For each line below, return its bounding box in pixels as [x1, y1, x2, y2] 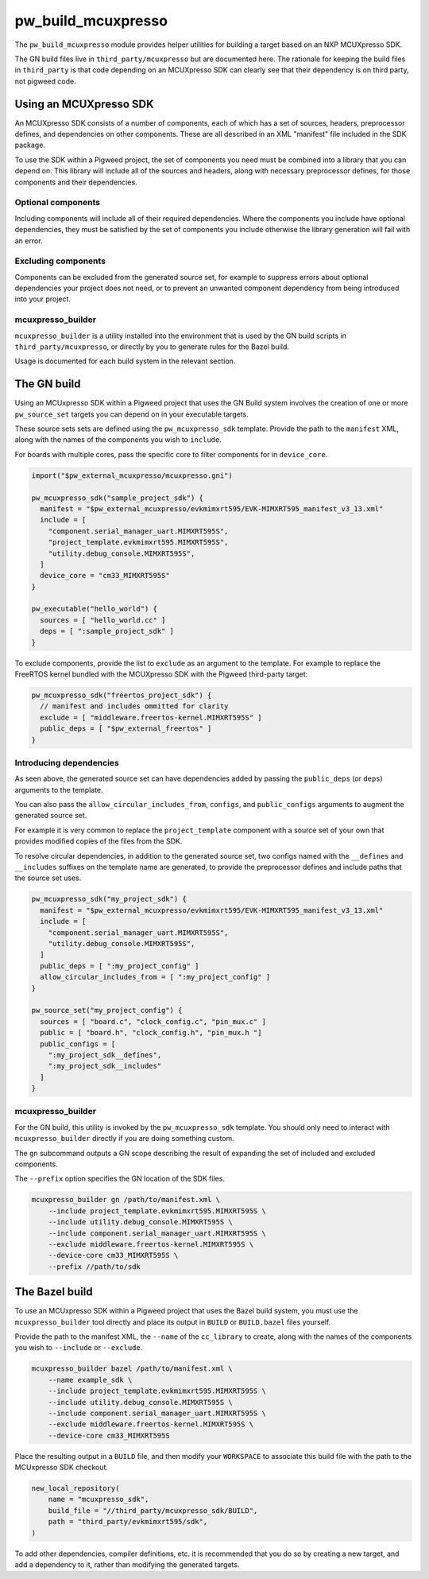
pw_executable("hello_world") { [31, 604, 158, 614]
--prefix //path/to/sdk [48, 1262, 141, 1271]
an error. [14, 235, 43, 246]
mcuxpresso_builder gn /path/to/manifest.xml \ [31, 1195, 220, 1205]
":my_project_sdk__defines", [48, 1050, 162, 1059]
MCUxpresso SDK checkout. [14, 1463, 109, 1472]
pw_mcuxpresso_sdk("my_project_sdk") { [31, 894, 187, 904]
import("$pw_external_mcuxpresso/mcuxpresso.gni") [31, 471, 234, 480]
